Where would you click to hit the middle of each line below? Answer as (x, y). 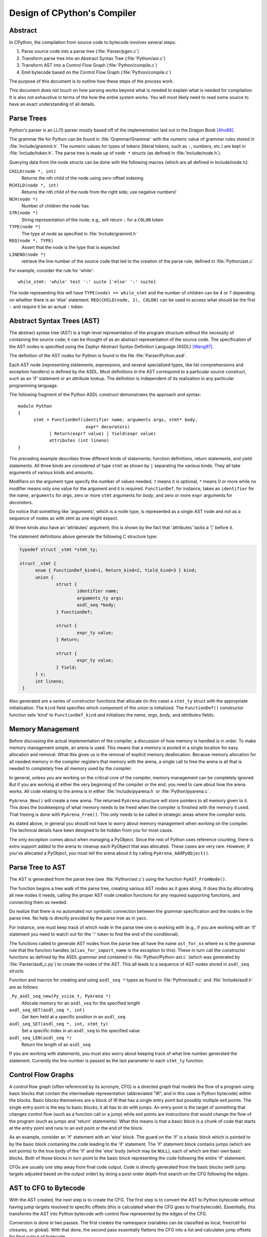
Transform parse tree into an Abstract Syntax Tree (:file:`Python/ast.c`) (93, 58)
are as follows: (24, 987)
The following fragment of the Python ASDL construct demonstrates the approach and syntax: (105, 395)
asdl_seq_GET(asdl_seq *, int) (47, 1010)
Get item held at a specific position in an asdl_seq (73, 1017)
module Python (35, 406)
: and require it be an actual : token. (46, 307)
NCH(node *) (23, 199)
